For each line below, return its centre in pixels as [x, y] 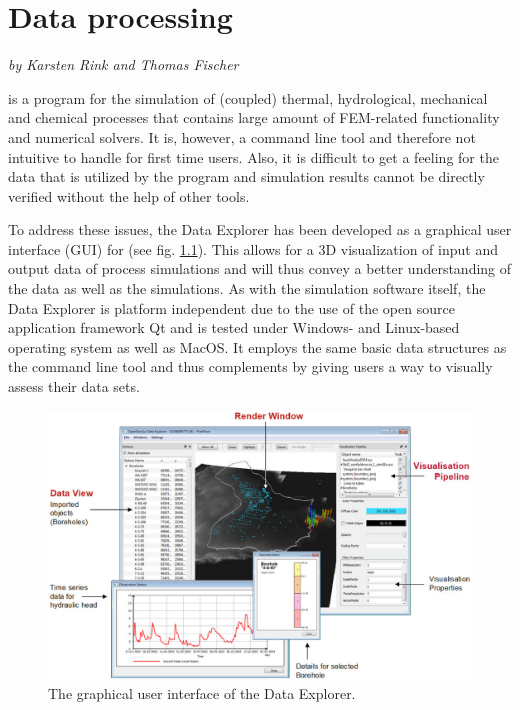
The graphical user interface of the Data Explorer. [202, 692]
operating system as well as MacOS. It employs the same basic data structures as [257, 346]
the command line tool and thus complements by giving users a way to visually [250, 366]
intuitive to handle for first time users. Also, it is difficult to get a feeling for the [253, 156]
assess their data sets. [74, 386]
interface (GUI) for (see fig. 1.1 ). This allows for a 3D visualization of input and [253, 248]
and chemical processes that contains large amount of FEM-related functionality [254, 117]
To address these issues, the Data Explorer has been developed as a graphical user [260, 229]
